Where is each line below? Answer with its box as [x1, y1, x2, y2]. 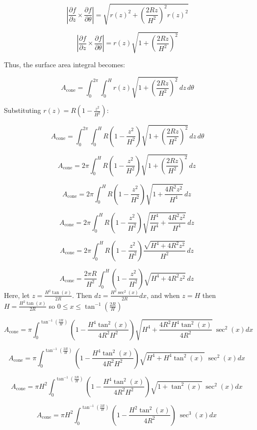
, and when [146, 290, 180, 300]
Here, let [4, 290, 30, 300]
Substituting [4, 105, 41, 115]
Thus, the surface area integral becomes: [4, 59, 125, 70]
